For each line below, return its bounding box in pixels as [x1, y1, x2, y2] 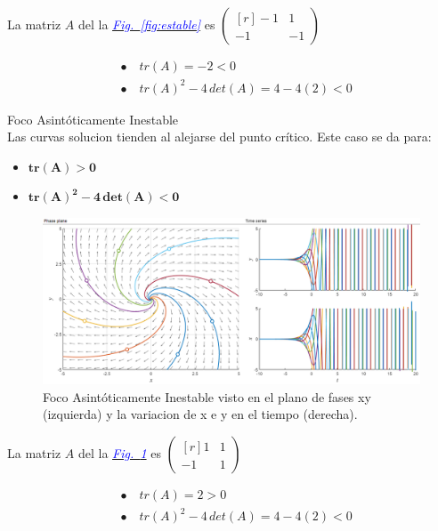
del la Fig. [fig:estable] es [77, 15, 215, 33]
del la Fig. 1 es [77, 443, 161, 462]
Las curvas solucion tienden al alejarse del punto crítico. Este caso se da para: [7, 127, 432, 146]
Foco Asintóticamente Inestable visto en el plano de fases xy [43, 387, 371, 406]
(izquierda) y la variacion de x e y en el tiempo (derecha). [43, 405, 358, 423]
